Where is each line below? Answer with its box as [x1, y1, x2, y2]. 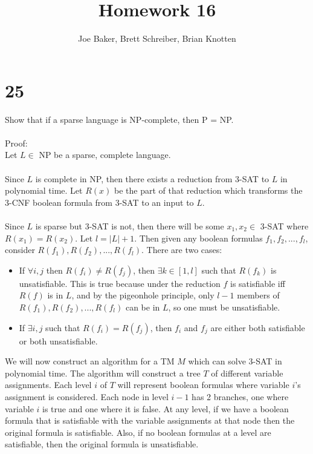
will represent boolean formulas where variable [117, 378, 289, 391]
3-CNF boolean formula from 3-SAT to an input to [5, 196, 194, 208]
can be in [125, 300, 160, 313]
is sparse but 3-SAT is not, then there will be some [35, 220, 224, 232]
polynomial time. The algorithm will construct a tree [5, 366, 201, 379]
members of [237, 289, 280, 301]
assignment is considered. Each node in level [5, 390, 169, 403]
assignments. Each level [5, 378, 92, 391]
